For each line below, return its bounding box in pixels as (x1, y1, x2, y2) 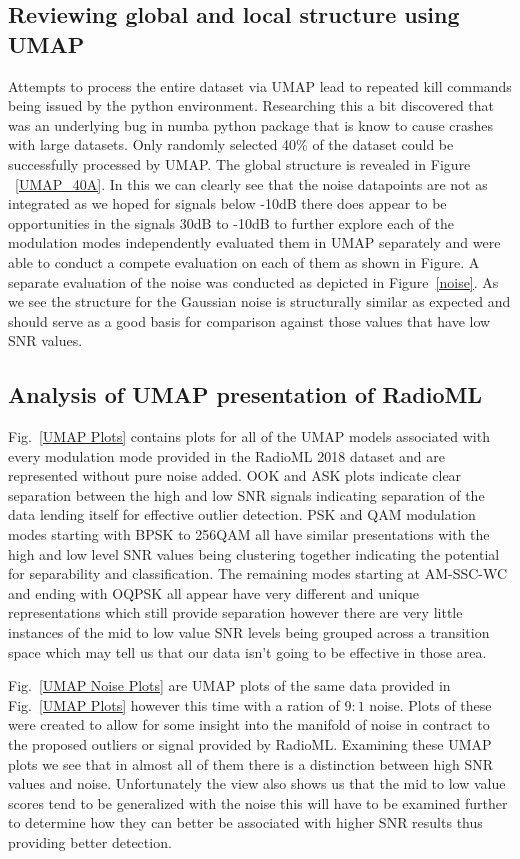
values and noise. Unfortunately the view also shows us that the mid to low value (8, 773, 506, 794)
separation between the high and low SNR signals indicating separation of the (8, 484, 485, 505)
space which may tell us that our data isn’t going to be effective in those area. (8, 641, 487, 662)
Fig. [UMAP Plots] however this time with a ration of (8, 694, 340, 715)
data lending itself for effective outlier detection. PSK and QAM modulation (8, 504, 476, 525)
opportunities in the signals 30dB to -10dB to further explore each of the (8, 212, 455, 233)
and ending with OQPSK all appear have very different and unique (8, 582, 420, 603)
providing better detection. (8, 831, 172, 852)
